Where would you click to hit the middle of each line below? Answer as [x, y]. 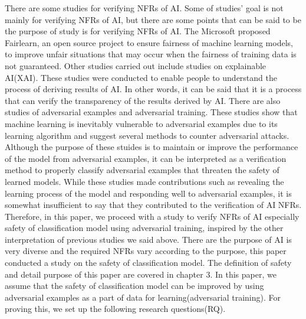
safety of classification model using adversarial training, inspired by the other [144, 228]
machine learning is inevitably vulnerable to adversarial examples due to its [141, 123]
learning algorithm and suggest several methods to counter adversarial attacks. [147, 135]
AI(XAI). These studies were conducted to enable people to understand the [141, 77]
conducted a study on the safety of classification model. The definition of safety [148, 263]
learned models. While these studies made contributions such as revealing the [144, 181]
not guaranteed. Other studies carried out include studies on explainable [136, 65]
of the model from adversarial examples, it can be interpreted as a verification [146, 158]
